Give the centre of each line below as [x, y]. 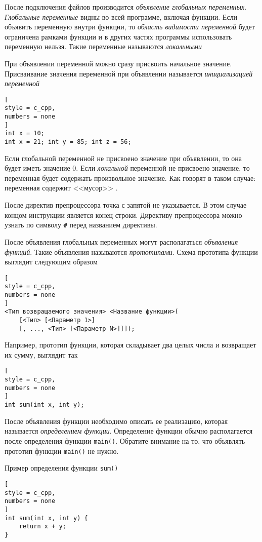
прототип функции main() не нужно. [62, 451]
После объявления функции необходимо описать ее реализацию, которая [116, 421]
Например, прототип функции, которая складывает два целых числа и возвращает [130, 345]
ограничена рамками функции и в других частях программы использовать [118, 36]
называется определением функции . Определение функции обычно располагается [129, 431]
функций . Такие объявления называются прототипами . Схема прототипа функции [131, 251]
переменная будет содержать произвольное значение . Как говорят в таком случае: [130, 178]
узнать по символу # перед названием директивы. [81, 225]
